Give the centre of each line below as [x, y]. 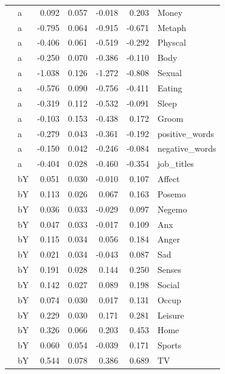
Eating [170, 87]
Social [168, 284]
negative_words [187, 148]
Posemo [171, 193]
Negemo [172, 209]
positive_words [186, 133]
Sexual [169, 73]
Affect [168, 179]
